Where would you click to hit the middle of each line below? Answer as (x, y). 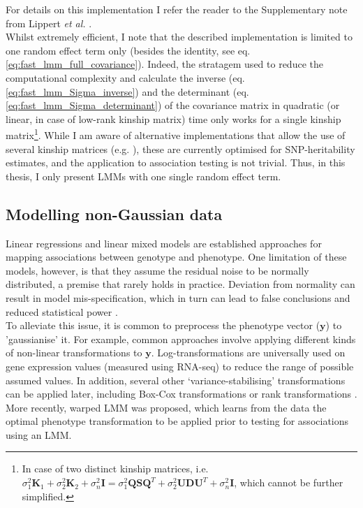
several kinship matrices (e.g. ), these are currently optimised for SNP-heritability (180, 148)
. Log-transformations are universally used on (248, 353)
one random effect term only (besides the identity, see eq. (128, 50)
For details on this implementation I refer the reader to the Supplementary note (177, 9)
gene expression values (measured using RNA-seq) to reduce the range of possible (180, 366)
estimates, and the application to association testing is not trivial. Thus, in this (176, 162)
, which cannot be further (289, 482)
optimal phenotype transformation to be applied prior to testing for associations (177, 421)
